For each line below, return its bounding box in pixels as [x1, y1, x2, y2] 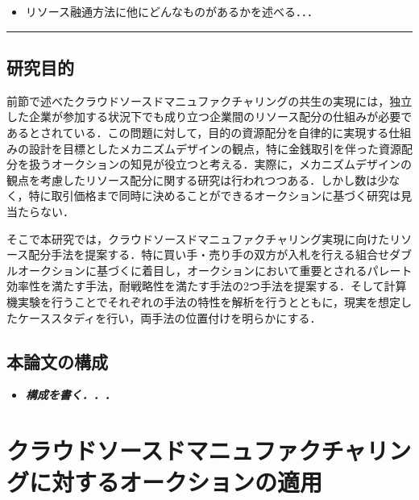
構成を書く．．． [25, 386, 116, 403]
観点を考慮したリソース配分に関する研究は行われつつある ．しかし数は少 [6, 171, 389, 188]
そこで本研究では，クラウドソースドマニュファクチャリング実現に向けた [6, 230, 390, 247]
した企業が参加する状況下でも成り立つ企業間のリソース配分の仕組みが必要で [6, 108, 413, 125]
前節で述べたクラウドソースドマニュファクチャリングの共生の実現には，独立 [6, 92, 413, 109]
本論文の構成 [6, 348, 108, 373]
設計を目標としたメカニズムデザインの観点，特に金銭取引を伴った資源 [28, 140, 401, 156]
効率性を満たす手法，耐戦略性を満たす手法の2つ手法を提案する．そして [6, 277, 384, 294]
